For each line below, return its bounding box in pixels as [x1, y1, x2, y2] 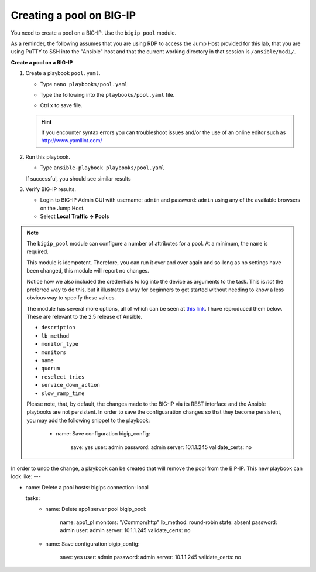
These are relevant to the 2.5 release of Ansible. [26, 314, 143, 321]
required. [26, 248, 49, 255]
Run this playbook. [25, 153, 70, 161]
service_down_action [41, 382, 101, 389]
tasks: [25, 495, 40, 502]
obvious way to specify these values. [26, 294, 116, 301]
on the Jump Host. [40, 205, 85, 212]
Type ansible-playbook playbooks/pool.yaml [40, 164, 165, 171]
